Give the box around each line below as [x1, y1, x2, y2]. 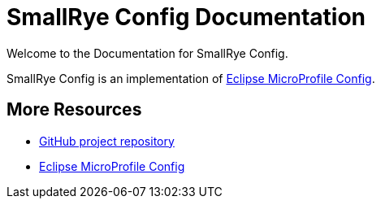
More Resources [6, 99, 142, 120]
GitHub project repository [39, 133, 175, 148]
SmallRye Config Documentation [6, 3, 366, 31]
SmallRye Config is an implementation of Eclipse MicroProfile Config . [6, 71, 375, 85]
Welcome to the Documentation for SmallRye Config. [6, 46, 288, 60]
